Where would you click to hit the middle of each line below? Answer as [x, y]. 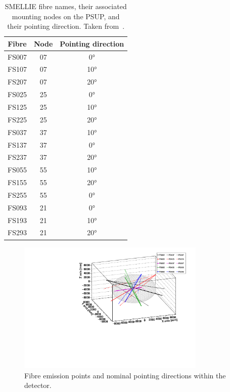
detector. [38, 385]
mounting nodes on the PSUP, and [66, 16]
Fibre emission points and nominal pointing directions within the [125, 375]
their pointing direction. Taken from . [66, 26]
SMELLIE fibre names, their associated [66, 6]
